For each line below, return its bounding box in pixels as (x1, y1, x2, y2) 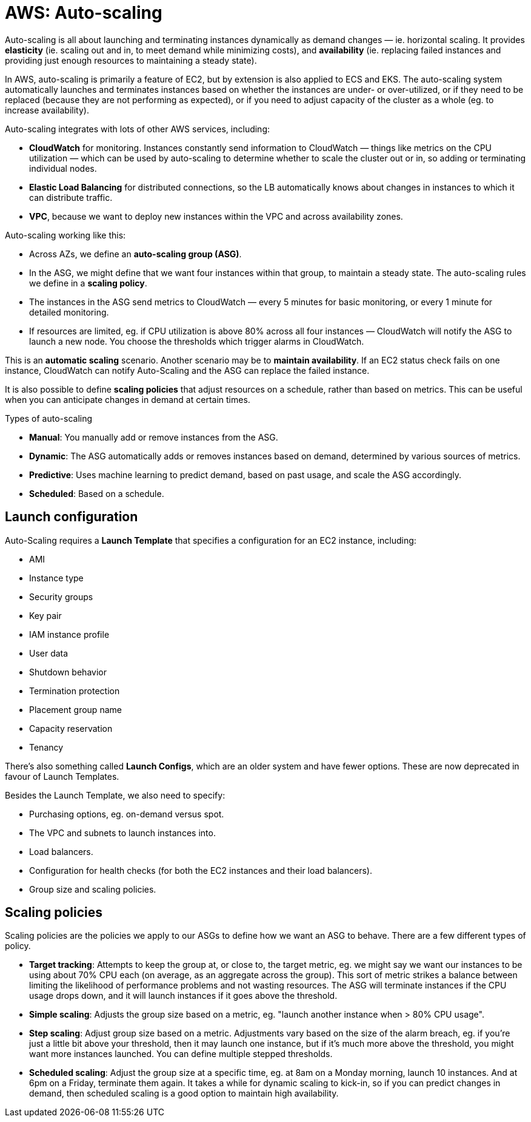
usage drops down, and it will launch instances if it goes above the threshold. (29, 990, 338, 1001)
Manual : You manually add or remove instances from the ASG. (29, 431, 278, 442)
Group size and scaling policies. (29, 884, 156, 894)
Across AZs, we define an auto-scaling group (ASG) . (29, 248, 242, 259)
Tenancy (29, 742, 64, 752)
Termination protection (29, 685, 120, 696)
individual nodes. (29, 163, 97, 174)
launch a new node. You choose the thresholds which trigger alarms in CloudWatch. (29, 336, 364, 346)
